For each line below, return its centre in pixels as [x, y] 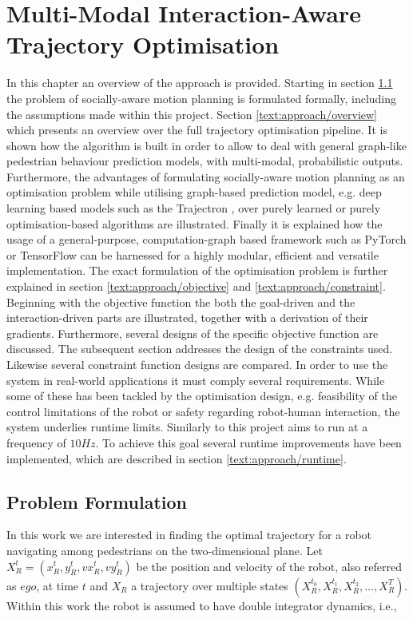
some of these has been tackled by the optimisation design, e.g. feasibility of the [202, 396]
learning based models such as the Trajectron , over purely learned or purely [194, 208]
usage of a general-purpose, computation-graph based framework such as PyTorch [206, 239]
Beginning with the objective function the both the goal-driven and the [181, 302]
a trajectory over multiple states [210, 585]
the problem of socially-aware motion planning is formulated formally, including [202, 98]
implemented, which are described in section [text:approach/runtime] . [177, 458]
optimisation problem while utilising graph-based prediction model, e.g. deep [194, 192]
